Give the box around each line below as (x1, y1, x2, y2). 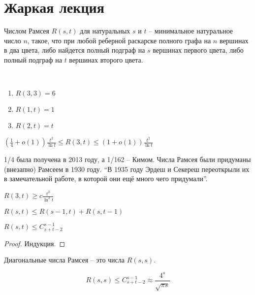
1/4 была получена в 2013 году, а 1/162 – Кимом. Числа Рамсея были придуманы (4, 154, 251, 164)
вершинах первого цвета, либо (153, 45, 244, 55)
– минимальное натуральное (149, 26, 233, 36)
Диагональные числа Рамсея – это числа (4, 255, 125, 265)
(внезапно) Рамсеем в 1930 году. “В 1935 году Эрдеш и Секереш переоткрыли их (4, 164, 250, 174)
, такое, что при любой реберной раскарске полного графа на (27, 35, 211, 45)
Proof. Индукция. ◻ (4, 238, 65, 248)
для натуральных (80, 26, 130, 36)
